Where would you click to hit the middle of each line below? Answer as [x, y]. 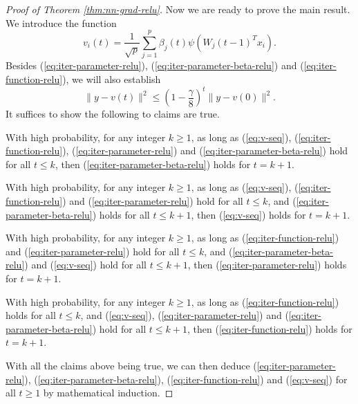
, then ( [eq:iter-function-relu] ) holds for [270, 328]
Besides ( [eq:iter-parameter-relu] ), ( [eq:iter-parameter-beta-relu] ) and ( [155, 65]
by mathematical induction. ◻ [108, 393]
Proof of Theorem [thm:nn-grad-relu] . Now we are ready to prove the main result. [178, 9]
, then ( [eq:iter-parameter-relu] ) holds [267, 265]
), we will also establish [112, 79]
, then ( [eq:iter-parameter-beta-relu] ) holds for [153, 164]
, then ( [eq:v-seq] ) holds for [248, 214]
